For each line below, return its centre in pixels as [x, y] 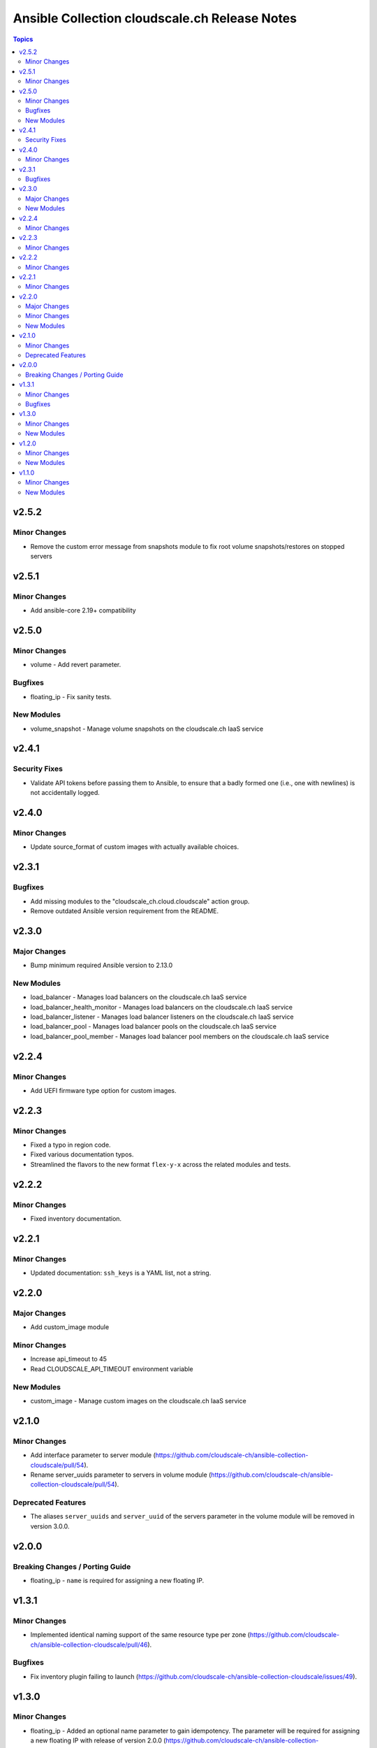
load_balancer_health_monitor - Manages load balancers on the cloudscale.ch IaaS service [162, 1007]
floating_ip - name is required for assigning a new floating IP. [117, 1581]
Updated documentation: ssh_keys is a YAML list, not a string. [121, 1273]
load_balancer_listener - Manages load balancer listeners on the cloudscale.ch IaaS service [162, 1017]
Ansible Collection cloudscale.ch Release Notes [155, 18]
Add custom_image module [70, 1327]
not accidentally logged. [65, 793]
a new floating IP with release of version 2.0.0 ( [98, 1740]
